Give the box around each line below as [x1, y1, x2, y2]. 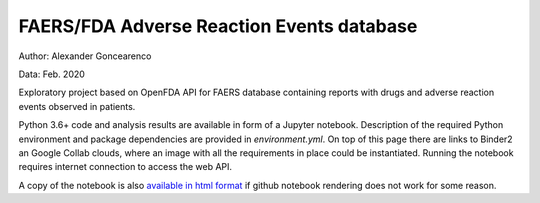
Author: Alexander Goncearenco [18, 50, 152, 62]
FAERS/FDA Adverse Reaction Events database [18, 15, 418, 37]
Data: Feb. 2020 [18, 68, 85, 80]
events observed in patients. [18, 100, 136, 112]
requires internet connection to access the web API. [18, 161, 233, 173]
